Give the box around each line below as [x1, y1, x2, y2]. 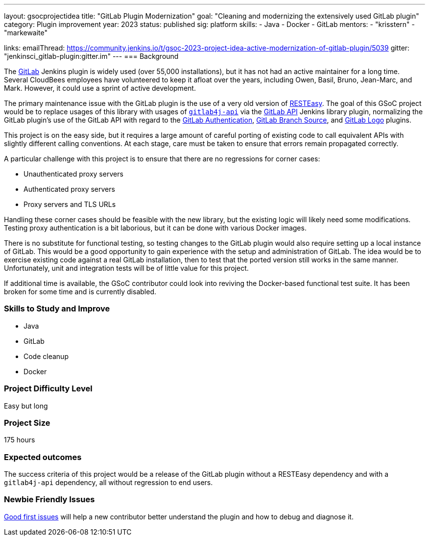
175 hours [4, 436, 35, 444]
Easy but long [4, 401, 48, 410]
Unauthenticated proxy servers [24, 170, 123, 178]
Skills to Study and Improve [4, 304, 110, 314]
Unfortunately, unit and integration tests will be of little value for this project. [4, 264, 249, 272]
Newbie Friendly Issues [4, 494, 95, 505]
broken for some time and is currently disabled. [4, 287, 156, 296]
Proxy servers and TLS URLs [24, 200, 116, 208]
